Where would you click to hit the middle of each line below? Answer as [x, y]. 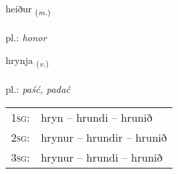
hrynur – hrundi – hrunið [102, 157]
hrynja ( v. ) [27, 61]
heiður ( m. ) [28, 9]
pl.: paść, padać [38, 89]
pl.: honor [26, 37]
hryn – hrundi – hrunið [97, 117]
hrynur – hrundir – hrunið [104, 137]
